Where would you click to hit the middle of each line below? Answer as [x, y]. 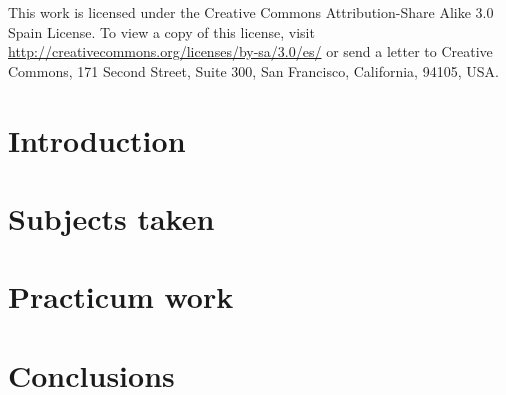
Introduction [97, 139]
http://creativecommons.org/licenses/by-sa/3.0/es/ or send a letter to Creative [250, 51]
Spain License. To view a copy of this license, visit [161, 31]
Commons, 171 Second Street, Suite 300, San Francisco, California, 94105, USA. [253, 70]
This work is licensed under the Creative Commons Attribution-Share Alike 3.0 [251, 12]
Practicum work [121, 296]
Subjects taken [111, 217]
